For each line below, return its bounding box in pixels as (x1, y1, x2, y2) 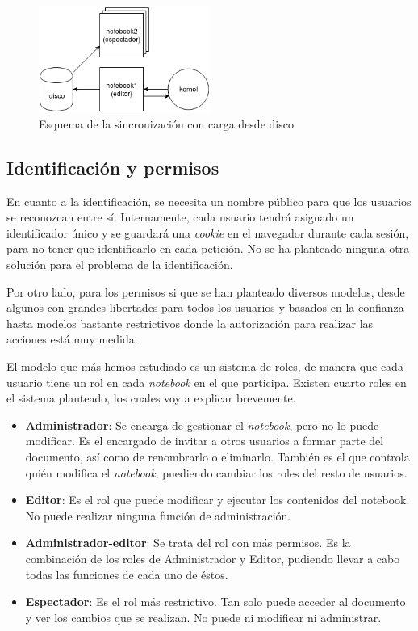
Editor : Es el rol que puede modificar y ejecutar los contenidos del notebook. (25, 491, 410, 508)
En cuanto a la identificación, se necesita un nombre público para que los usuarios (6, 192, 412, 209)
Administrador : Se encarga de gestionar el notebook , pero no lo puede (25, 416, 379, 433)
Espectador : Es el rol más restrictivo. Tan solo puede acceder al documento (25, 593, 406, 610)
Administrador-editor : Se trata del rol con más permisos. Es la (25, 534, 351, 551)
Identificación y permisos (6, 154, 219, 179)
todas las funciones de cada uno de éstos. (25, 566, 228, 583)
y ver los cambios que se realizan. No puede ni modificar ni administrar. (25, 608, 382, 625)
